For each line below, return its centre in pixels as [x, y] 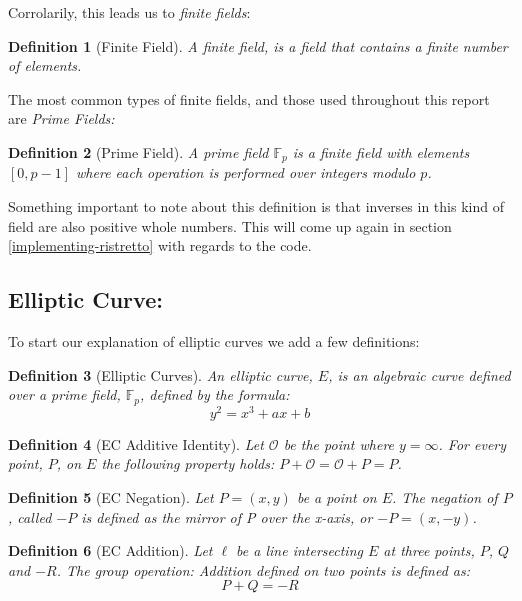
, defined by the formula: [215, 394]
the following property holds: [188, 463]
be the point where [339, 443]
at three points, [429, 550]
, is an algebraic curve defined [419, 374]
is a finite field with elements [381, 151]
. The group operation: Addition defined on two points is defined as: [263, 569]
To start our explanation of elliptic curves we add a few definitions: [214, 341]
